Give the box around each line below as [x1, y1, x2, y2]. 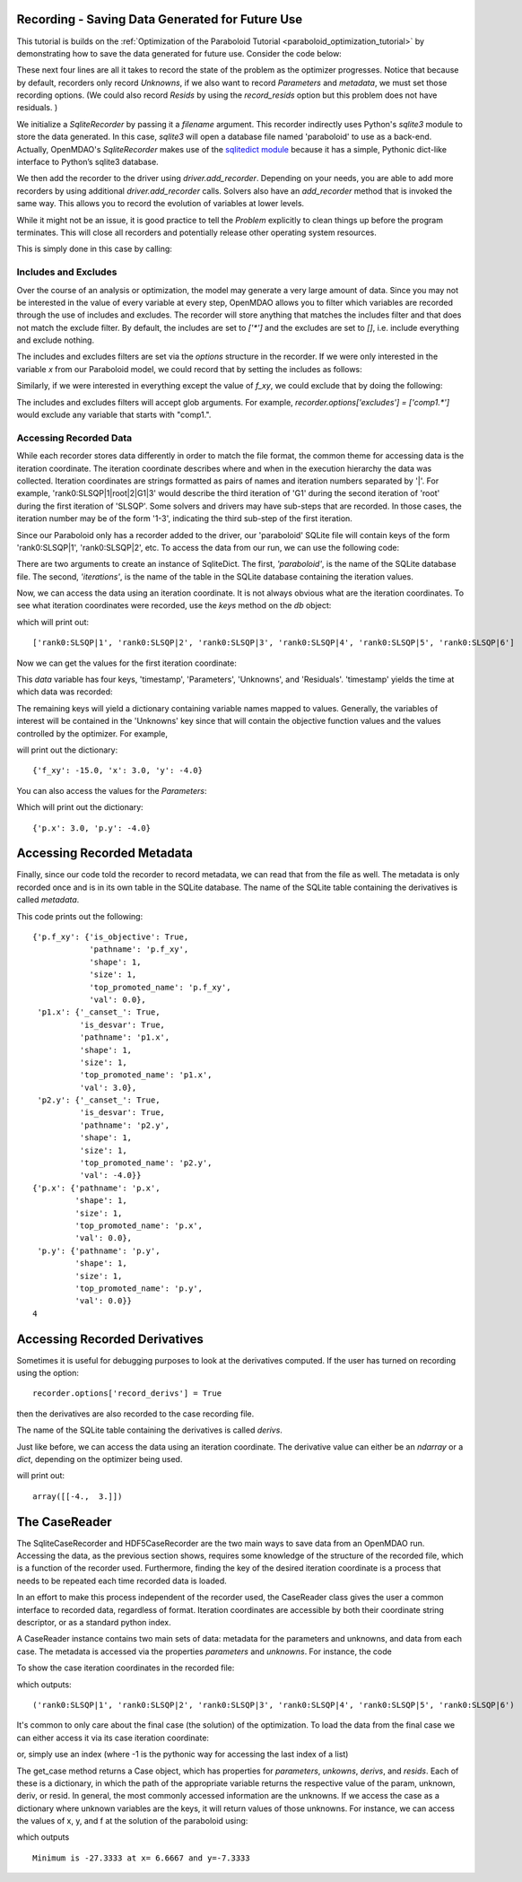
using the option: [16, 1368, 80, 1379]
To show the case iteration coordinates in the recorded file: [16, 1662, 235, 1673]
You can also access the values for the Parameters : [16, 785, 207, 796]
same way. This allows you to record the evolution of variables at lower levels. [16, 198, 305, 209]
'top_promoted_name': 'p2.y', [79, 1158, 213, 1168]
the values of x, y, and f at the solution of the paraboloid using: [16, 1816, 248, 1826]
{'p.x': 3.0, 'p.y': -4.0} [32, 823, 152, 833]
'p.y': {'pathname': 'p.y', [37, 1245, 161, 1256]
